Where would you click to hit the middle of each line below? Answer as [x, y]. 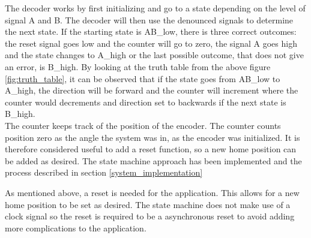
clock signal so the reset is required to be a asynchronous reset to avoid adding [150, 216]
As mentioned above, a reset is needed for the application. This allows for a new [152, 192]
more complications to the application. [76, 228]
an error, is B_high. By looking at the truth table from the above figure [138, 66]
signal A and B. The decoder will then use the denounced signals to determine [149, 19]
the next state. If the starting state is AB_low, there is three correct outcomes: [151, 31]
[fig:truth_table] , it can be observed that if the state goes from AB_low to [143, 78]
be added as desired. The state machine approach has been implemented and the [153, 160]
